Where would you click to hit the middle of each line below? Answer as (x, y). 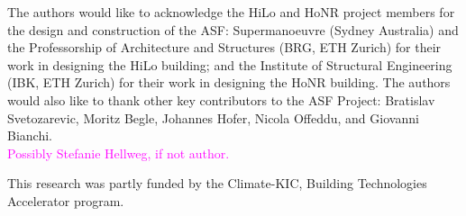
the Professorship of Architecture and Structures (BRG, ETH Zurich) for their (224, 47)
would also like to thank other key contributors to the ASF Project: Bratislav (221, 99)
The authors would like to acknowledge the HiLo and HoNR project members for (231, 12)
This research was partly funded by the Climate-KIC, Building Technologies (217, 183)
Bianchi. (30, 135)
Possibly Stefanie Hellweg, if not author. (119, 153)
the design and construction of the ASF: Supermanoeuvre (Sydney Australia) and (233, 29)
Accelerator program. (66, 200)
